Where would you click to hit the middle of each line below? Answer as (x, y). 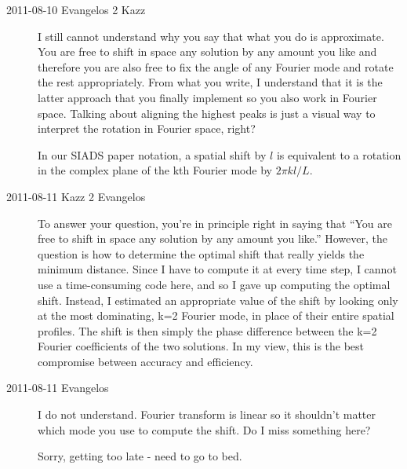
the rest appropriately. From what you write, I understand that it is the (210, 82)
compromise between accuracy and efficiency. (145, 361)
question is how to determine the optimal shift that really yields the (201, 253)
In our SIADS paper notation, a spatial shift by (152, 154)
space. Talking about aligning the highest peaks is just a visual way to (207, 113)
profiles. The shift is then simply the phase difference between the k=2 (207, 330)
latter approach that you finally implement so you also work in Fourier (207, 97)
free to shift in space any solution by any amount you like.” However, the (213, 238)
